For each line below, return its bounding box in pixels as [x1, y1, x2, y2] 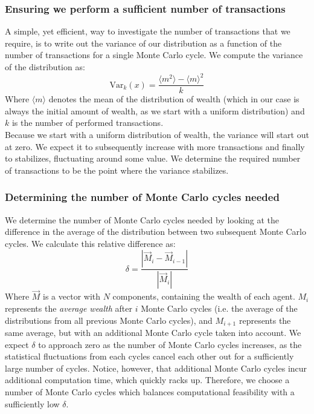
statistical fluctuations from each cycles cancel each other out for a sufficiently [5, 350, 294, 363]
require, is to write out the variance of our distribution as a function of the [5, 36, 282, 49]
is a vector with [43, 290, 101, 303]
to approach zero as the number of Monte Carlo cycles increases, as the [38, 338, 302, 350]
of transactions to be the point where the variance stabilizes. [5, 163, 229, 176]
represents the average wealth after [5, 302, 133, 314]
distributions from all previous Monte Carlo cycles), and [5, 314, 213, 326]
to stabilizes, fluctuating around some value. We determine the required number [5, 152, 301, 165]
